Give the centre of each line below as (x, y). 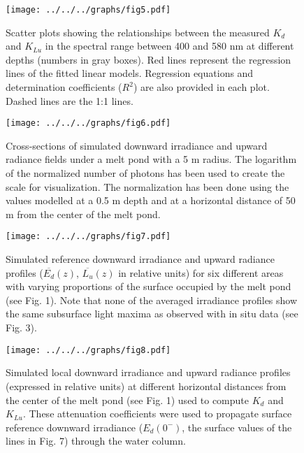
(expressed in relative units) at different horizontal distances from (146, 386)
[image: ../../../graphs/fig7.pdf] (88, 237)
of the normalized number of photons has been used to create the (145, 173)
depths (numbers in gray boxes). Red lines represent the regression (149, 59)
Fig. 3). (21, 328)
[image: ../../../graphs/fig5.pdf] (88, 10)
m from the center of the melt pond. (83, 214)
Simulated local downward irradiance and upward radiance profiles (148, 372)
